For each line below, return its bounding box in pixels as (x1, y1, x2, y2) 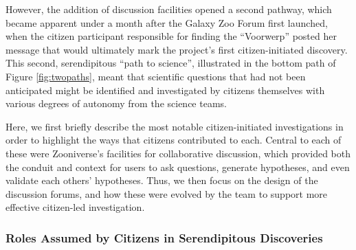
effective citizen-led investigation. (5, 200, 145, 214)
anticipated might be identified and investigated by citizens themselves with (5, 82, 325, 97)
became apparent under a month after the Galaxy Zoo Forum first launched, (5, 15, 328, 30)
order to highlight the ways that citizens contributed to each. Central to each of (5, 133, 342, 147)
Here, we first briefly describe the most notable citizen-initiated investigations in (5, 119, 344, 133)
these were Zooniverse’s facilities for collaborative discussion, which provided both (5, 146, 351, 160)
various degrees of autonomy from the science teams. (5, 96, 227, 111)
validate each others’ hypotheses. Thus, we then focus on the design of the (5, 173, 318, 187)
